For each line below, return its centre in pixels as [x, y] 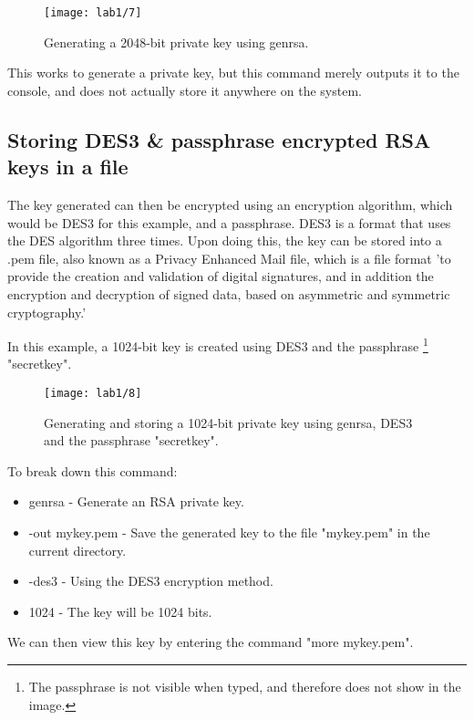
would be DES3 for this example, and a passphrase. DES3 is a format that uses [229, 222]
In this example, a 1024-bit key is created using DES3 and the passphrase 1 [218, 344]
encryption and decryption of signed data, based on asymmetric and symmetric [229, 294]
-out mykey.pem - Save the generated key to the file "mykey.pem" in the [229, 532]
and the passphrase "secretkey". [131, 440]
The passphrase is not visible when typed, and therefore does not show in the [245, 687]
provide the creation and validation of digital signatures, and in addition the [221, 276]
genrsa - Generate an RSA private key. [136, 501]
